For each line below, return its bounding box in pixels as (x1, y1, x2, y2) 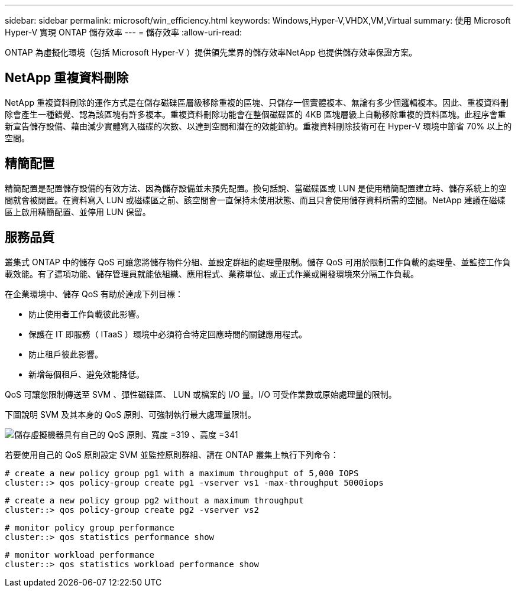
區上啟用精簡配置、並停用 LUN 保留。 (5, 206, 151, 217)
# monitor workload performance (5, 549, 154, 560)
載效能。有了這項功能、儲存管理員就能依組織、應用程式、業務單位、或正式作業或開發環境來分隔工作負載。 (5, 268, 419, 279)
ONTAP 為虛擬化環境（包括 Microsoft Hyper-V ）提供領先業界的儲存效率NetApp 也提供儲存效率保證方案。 (5, 47, 417, 57)
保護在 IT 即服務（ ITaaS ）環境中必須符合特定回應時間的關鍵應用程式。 (28, 328, 307, 339)
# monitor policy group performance (5, 522, 174, 532)
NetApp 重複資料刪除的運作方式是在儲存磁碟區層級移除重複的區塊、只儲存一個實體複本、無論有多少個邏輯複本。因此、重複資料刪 (5, 97, 509, 108)
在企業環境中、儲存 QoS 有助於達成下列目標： (5, 288, 183, 299)
